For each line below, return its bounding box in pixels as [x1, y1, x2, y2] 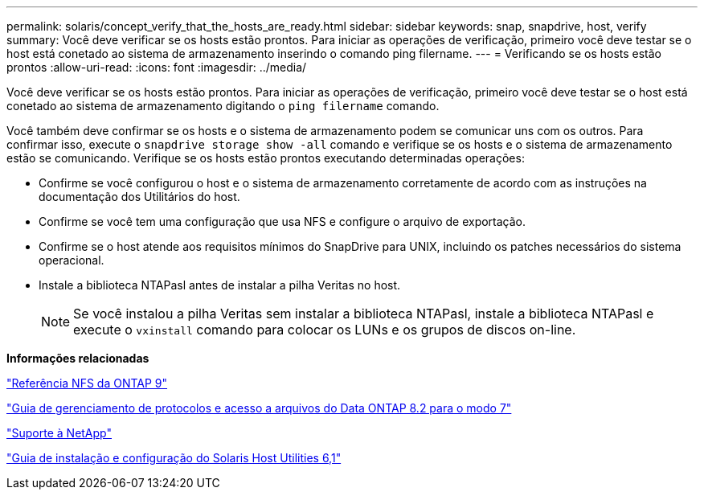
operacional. [39, 253, 104, 267]
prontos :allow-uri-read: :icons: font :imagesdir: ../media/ [6, 60, 307, 74]
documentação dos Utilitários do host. [39, 190, 240, 203]
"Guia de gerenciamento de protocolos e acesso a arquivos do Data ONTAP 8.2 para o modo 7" [6, 401, 512, 415]
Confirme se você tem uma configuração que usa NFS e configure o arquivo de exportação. [39, 215, 526, 228]
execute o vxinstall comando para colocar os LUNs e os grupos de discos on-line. [73, 322, 576, 338]
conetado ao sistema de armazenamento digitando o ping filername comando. [6, 99, 440, 113]
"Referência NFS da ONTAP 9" [6, 376, 168, 390]
